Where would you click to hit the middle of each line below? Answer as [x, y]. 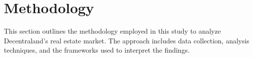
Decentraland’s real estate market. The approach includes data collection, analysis [127, 40]
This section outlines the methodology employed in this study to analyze [112, 31]
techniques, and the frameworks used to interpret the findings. [97, 50]
